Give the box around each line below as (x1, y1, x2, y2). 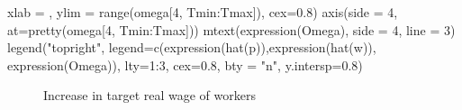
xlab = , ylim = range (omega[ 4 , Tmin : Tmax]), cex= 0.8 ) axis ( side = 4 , (7, 3, 398, 21)
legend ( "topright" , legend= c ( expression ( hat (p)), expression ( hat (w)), (7, 38, 376, 57)
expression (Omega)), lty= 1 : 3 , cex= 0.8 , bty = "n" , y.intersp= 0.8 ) (7, 55, 363, 74)
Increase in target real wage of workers (43, 86, 256, 105)
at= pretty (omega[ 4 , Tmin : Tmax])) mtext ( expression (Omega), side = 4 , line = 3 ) (7, 20, 456, 39)
